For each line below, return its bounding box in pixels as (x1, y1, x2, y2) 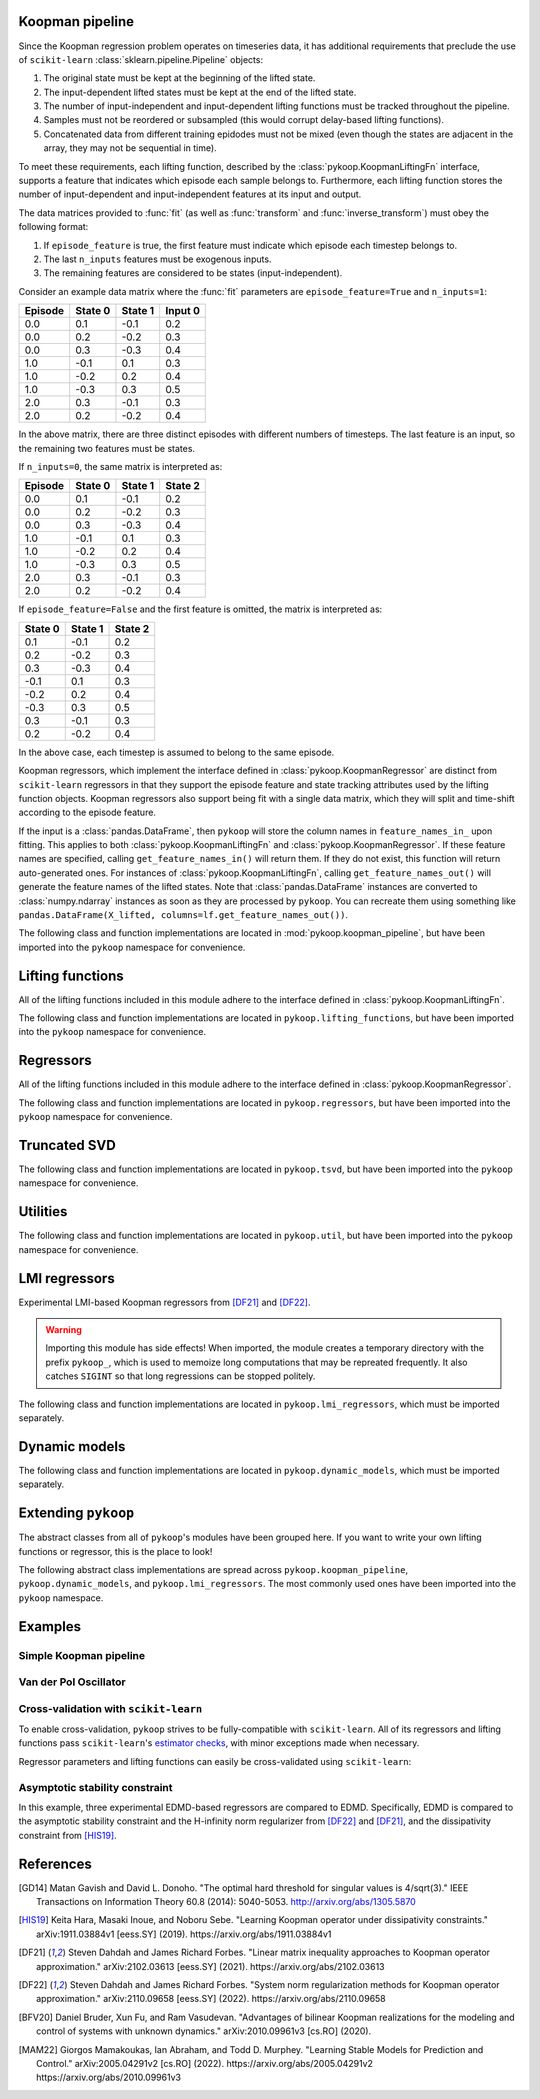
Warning (45, 1324, 82, 1336)
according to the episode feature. (18, 806, 157, 819)
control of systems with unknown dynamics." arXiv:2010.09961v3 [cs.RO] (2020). (36, 2025, 372, 2037)
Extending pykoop (18, 1505, 135, 1522)
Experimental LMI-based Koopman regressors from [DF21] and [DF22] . (18, 1296, 311, 1308)
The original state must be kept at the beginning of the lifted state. (43, 72, 316, 84)
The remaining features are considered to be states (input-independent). (43, 267, 343, 279)
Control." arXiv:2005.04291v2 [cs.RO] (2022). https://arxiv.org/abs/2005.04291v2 (36, 2057, 374, 2069)
